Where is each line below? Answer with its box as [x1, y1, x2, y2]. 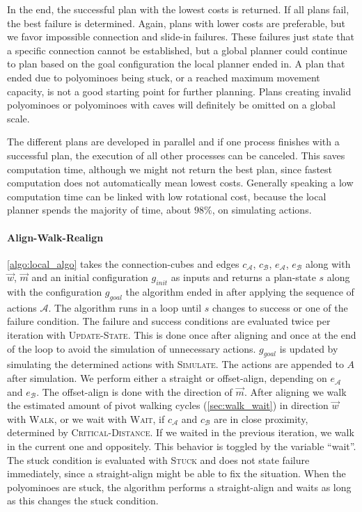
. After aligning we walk [244, 384, 347, 399]
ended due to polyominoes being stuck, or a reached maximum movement [7, 70, 320, 84]
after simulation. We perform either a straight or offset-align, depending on [7, 371, 327, 385]
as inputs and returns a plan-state [171, 270, 316, 285]
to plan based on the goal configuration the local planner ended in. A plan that [7, 56, 345, 71]
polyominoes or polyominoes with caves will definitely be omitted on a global [7, 97, 336, 112]
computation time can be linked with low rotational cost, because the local [7, 189, 326, 203]
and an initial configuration [31, 270, 148, 285]
